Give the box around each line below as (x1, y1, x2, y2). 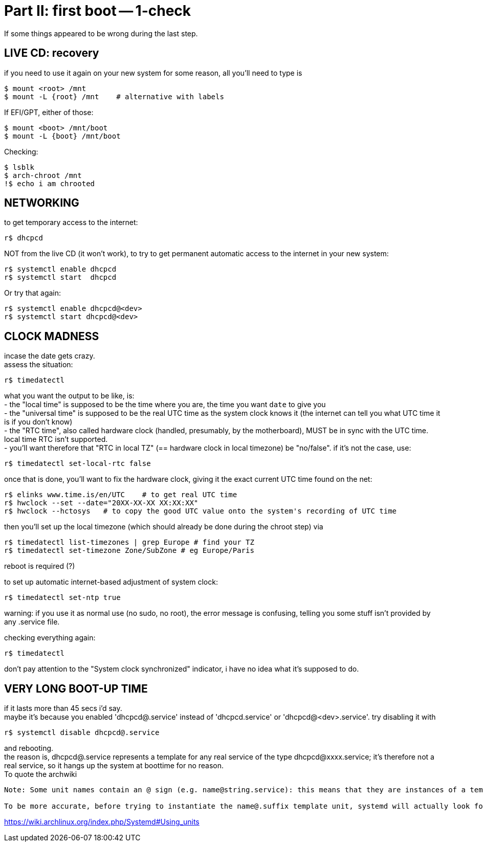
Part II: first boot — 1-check (4, 2, 191, 19)
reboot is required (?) (4, 562, 75, 571)
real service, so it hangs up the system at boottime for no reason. (4, 761, 224, 770)
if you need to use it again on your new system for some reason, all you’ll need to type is (4, 68, 302, 77)
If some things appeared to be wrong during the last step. (4, 29, 198, 38)
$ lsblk (4, 163, 35, 171)
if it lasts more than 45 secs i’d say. (4, 704, 122, 713)
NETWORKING (4, 196, 79, 210)
